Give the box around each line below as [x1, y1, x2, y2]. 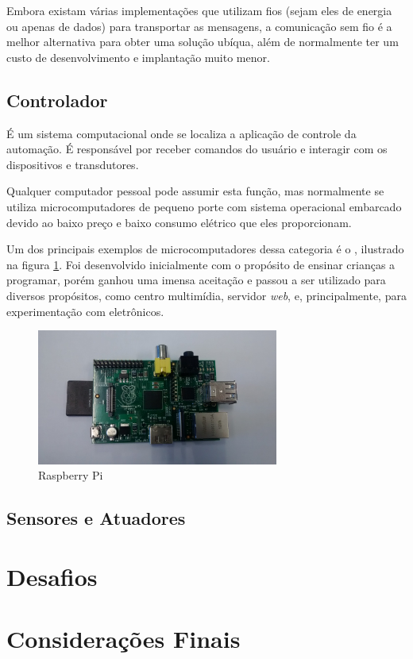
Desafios [6, 560, 98, 592]
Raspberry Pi [38, 467, 103, 484]
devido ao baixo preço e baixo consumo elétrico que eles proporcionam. [6, 214, 352, 230]
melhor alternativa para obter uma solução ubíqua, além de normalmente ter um [6, 33, 399, 50]
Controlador [6, 87, 108, 112]
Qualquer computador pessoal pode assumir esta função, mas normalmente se [6, 183, 384, 199]
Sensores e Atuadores [6, 506, 186, 530]
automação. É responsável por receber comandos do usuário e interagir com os [6, 141, 388, 157]
